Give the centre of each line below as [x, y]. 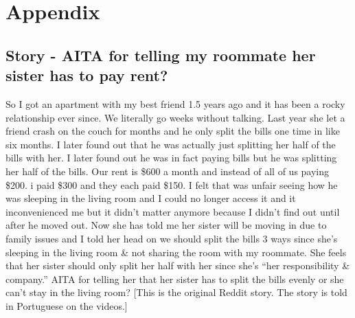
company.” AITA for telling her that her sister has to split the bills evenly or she [175, 279]
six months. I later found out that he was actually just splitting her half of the [171, 144]
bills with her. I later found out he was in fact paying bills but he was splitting [171, 158]
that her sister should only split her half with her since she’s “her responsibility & [178, 265]
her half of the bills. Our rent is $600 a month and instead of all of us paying [168, 171]
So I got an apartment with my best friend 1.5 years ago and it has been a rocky [175, 103]
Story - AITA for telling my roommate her [161, 55]
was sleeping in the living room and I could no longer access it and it [151, 198]
